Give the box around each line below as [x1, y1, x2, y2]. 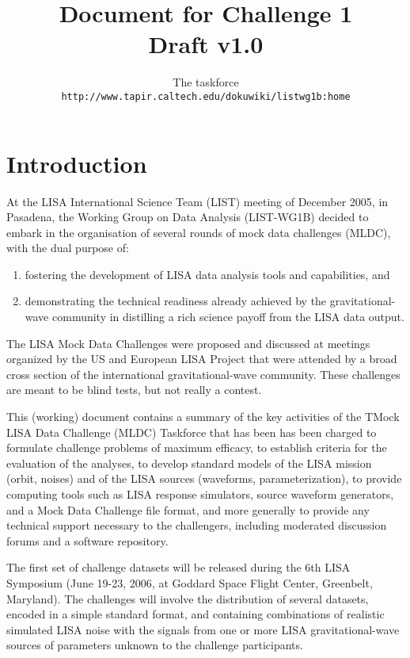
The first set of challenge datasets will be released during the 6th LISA [6, 559, 351, 576]
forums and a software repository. [6, 532, 169, 549]
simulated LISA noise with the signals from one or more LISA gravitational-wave [6, 621, 400, 637]
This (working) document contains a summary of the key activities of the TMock [6, 408, 400, 425]
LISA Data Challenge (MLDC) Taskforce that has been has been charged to [6, 423, 377, 440]
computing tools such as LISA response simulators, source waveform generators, [6, 486, 394, 502]
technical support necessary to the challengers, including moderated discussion [6, 517, 387, 534]
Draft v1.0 [148, 28, 264, 60]
